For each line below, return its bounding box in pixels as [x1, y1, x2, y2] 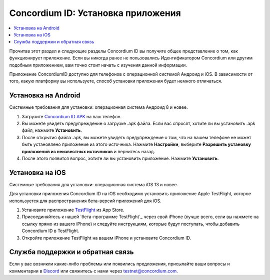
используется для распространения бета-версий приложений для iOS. [9, 198, 162, 204]
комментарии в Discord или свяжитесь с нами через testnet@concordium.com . [9, 268, 178, 274]
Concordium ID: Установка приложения [9, 7, 181, 18]
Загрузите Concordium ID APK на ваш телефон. [21, 113, 122, 119]
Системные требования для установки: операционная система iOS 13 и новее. [9, 181, 178, 187]
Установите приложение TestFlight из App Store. [21, 207, 124, 213]
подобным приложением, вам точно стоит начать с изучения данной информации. [9, 62, 187, 68]
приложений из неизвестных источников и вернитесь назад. [21, 148, 155, 154]
